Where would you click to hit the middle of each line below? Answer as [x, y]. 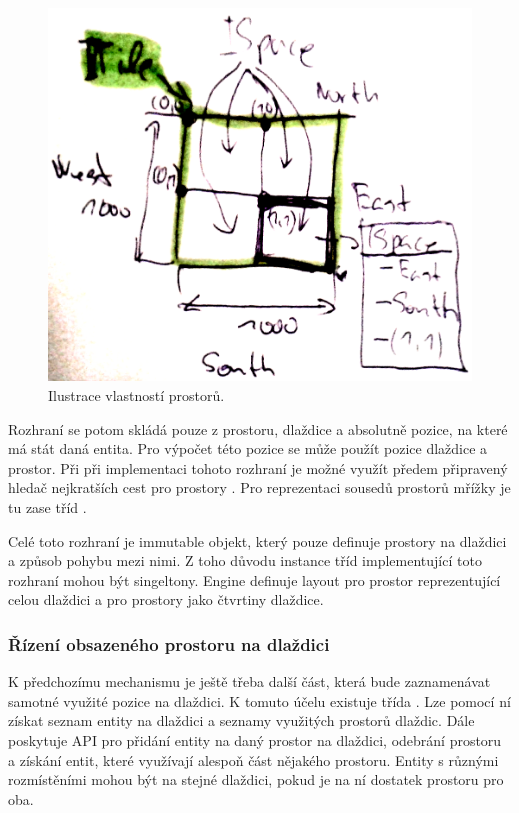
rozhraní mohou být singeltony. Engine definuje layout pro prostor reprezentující [254, 579]
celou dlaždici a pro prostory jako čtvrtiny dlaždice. [166, 599]
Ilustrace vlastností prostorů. [136, 395]
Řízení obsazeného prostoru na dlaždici [169, 643]
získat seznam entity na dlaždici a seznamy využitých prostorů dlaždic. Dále [241, 720]
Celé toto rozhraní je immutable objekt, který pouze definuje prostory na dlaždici [257, 540]
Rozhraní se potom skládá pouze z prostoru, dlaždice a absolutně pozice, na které [258, 428]
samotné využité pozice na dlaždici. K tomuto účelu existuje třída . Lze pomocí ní [259, 700]
